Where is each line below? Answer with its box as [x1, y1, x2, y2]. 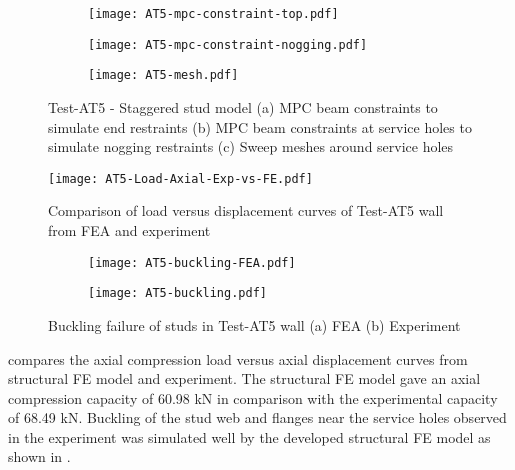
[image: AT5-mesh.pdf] [88, 68, 239, 83]
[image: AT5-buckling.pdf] [88, 286, 267, 301]
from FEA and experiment [48, 220, 211, 240]
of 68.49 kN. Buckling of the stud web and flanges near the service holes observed [8, 407, 507, 428]
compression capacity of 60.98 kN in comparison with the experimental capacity [8, 387, 498, 408]
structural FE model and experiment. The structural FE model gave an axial [8, 368, 481, 389]
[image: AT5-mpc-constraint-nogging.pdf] [88, 37, 368, 52]
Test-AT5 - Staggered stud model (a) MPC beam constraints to [48, 96, 438, 117]
